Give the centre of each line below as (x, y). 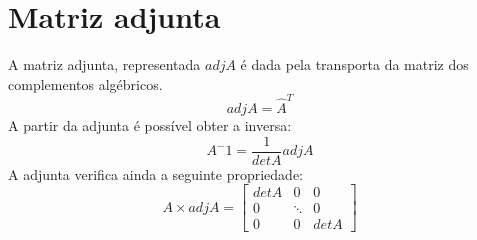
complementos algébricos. (85, 83)
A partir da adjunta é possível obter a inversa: (150, 125)
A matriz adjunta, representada (104, 64)
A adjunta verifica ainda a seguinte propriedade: (156, 173)
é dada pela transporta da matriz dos (354, 64)
